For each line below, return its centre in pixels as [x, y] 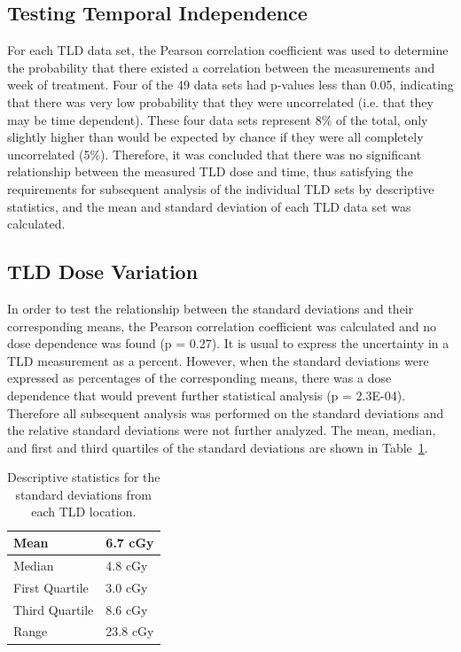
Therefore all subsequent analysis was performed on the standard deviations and [226, 412]
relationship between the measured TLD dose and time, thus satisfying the [210, 171]
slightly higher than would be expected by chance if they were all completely [215, 137]
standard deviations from [84, 494]
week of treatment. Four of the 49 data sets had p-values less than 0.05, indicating [230, 85]
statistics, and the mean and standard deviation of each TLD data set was [209, 206]
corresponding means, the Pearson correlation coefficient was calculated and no [222, 326]
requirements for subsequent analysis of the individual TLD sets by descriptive [221, 188]
